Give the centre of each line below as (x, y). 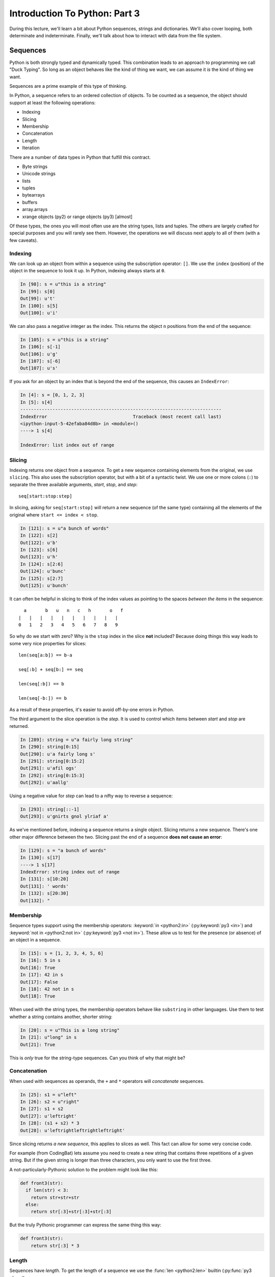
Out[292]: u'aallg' (44, 783)
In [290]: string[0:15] (50, 747)
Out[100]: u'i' (39, 313)
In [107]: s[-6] (40, 361)
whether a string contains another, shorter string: (61, 1016)
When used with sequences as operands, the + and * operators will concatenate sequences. (107, 1081)
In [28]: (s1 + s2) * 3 (50, 1123)
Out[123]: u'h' (39, 557)
